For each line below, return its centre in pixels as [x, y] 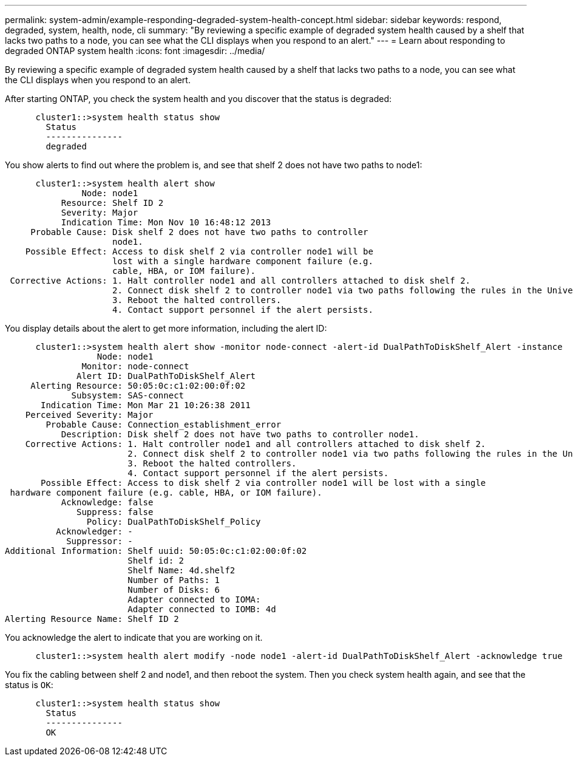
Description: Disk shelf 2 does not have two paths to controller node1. [240, 434]
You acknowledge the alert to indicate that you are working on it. [134, 637]
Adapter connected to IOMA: [194, 599]
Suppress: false [115, 512]
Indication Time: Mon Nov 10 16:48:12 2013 [166, 222]
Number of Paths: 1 [174, 580]
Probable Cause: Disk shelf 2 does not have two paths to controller [199, 232]
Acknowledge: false [107, 502]
